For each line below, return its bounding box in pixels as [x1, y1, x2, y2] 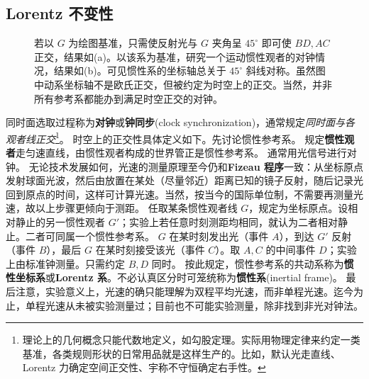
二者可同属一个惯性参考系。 [25, 228, 155, 243]
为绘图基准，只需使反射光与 [68, 35, 198, 50]
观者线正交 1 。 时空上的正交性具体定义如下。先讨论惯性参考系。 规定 [6, 129, 325, 146]
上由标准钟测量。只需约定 [6, 256, 125, 271]
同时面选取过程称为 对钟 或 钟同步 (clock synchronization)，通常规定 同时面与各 [6, 115, 356, 130]
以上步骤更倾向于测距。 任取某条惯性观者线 [35, 200, 238, 215]
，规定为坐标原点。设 [248, 200, 348, 215]
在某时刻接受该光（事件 [95, 242, 205, 257]
